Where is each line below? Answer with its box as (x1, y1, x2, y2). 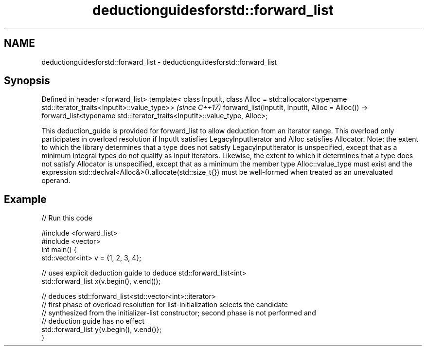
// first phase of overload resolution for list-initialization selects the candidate (41, 300, 288, 309)
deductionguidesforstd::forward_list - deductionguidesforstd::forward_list (41, 57, 277, 66)
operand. (41, 176, 71, 185)
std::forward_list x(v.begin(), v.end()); (41, 277, 160, 286)
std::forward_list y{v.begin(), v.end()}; (41, 325, 161, 334)
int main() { (41, 245, 77, 254)
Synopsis (4, 74, 50, 87)
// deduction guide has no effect (41, 317, 144, 326)
